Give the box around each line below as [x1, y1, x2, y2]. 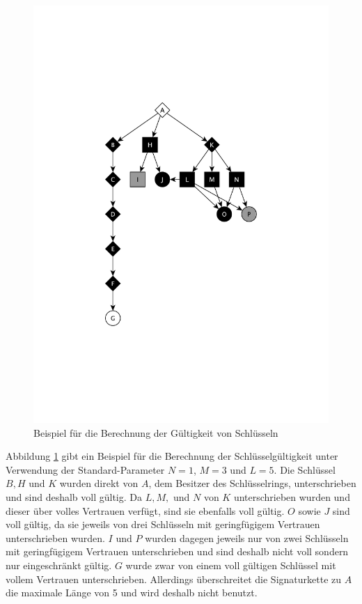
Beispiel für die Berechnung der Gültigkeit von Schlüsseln [33, 425, 278, 440]
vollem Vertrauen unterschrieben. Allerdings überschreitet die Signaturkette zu [6, 571, 342, 586]
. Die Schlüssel [274, 462, 336, 477]
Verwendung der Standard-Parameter [6, 462, 165, 477]
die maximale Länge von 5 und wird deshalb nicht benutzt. [6, 585, 258, 600]
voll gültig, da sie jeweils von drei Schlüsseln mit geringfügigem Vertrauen [6, 517, 320, 532]
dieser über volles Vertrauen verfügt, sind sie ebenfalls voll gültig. [6, 503, 285, 518]
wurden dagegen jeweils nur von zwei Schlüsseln [145, 530, 349, 545]
